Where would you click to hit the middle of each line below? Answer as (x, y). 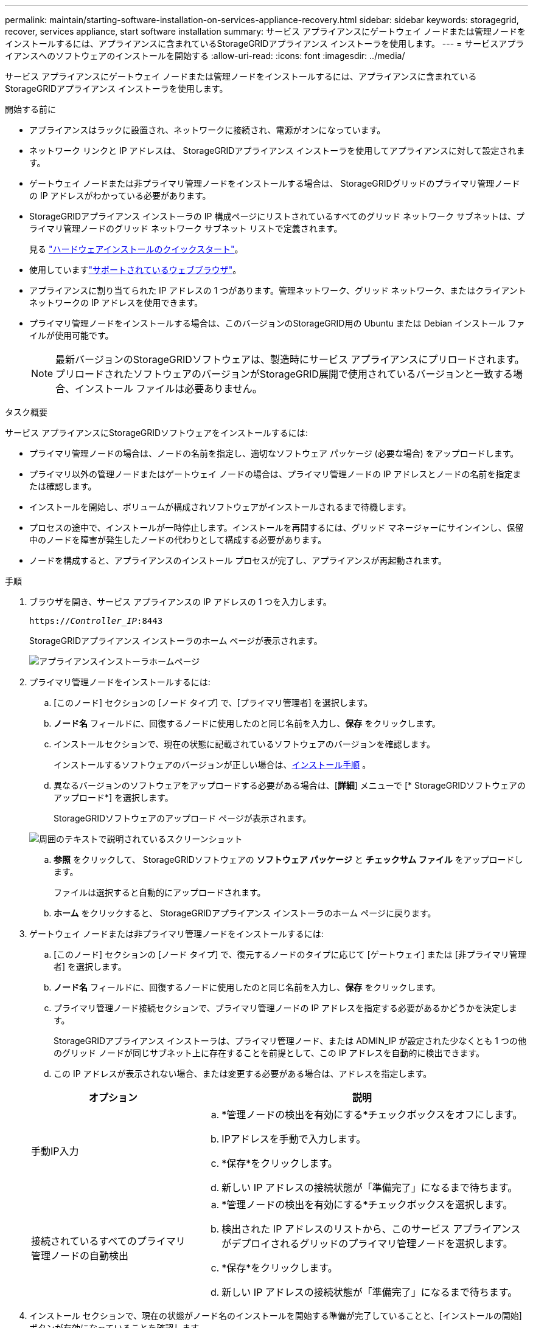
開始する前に (30, 109)
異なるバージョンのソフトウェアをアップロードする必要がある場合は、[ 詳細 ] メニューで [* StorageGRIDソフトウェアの (290, 785)
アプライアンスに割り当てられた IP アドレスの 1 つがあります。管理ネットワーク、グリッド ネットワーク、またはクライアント (278, 290)
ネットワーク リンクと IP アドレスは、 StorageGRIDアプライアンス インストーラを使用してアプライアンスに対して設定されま (277, 150)
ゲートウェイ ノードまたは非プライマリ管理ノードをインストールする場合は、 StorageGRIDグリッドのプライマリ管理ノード (275, 183)
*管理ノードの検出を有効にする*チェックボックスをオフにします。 (372, 1115)
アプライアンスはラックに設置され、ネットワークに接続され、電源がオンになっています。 (207, 130)
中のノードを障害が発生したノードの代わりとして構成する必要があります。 (178, 540)
